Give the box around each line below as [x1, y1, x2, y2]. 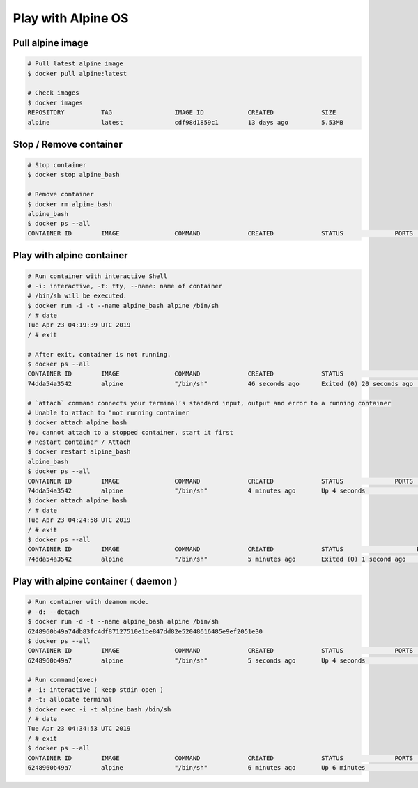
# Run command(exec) [27, 676, 98, 684]
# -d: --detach [27, 608, 79, 616]
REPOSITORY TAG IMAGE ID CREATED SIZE [27, 109, 336, 116]
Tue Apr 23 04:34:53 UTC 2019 [27, 725, 131, 733]
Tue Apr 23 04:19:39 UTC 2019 [27, 321, 131, 329]
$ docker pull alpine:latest [27, 70, 127, 77]
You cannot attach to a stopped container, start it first [27, 428, 233, 436]
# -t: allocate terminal [27, 695, 113, 704]
